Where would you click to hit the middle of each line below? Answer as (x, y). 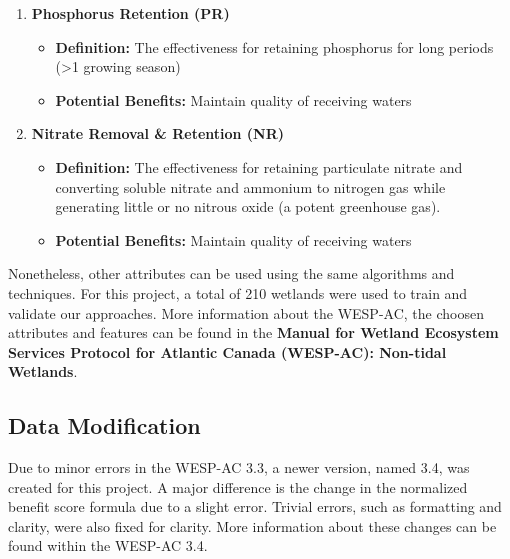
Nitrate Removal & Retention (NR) (158, 133)
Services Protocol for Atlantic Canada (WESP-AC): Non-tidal (227, 351)
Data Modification (104, 425)
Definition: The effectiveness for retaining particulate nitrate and (259, 166)
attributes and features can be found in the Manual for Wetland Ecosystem (253, 332)
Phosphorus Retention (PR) (130, 13)
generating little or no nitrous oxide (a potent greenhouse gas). (248, 206)
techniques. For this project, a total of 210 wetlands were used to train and (238, 292)
